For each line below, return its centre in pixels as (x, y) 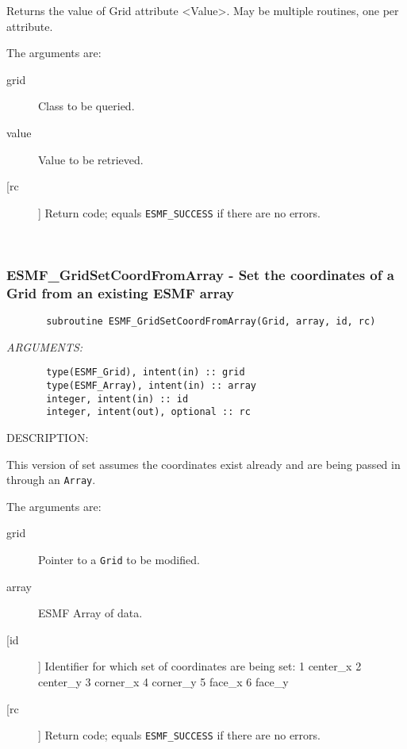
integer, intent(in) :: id (117, 399)
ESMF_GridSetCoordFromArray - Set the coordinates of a (200, 274)
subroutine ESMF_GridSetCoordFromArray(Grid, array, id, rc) (211, 322)
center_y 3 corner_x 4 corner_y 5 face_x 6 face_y (163, 682)
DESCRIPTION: (48, 438)
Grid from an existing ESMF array (121, 292)
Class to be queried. (86, 106)
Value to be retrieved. (91, 159)
